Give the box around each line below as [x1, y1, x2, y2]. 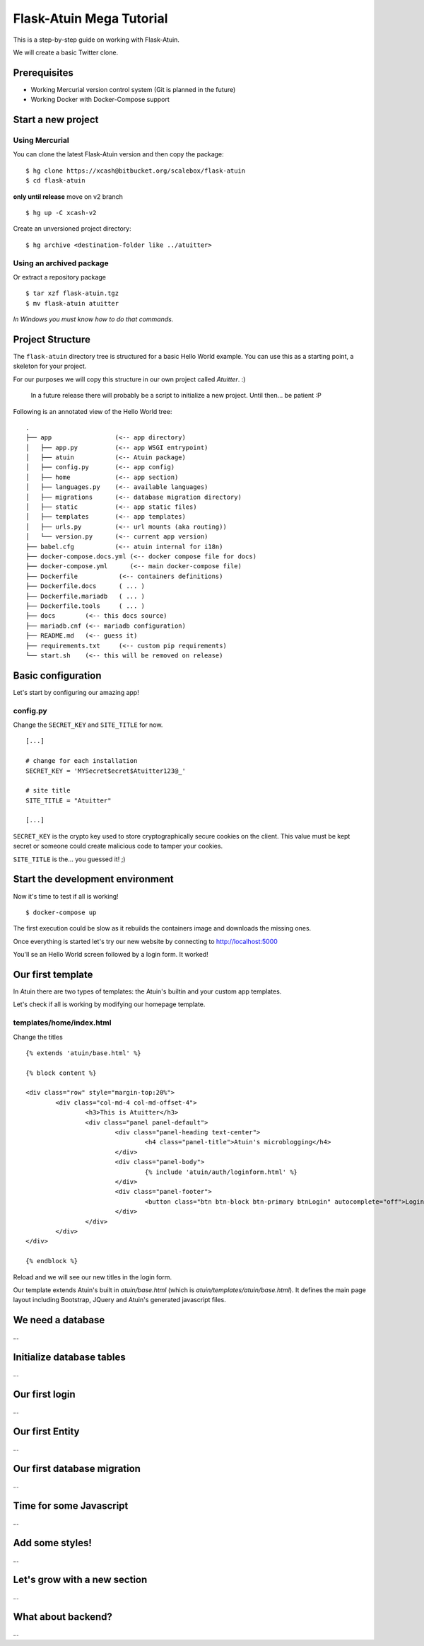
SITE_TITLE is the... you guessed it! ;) [13, 855, 126, 863]
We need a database [13, 1314, 105, 1326]
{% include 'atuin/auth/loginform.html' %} [144, 1168, 298, 1176]
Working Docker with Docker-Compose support [30, 96, 170, 104]
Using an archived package [13, 258, 109, 268]
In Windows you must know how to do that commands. [13, 315, 174, 323]
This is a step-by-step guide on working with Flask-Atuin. [13, 35, 180, 44]
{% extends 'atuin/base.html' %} [25, 1049, 141, 1057]
